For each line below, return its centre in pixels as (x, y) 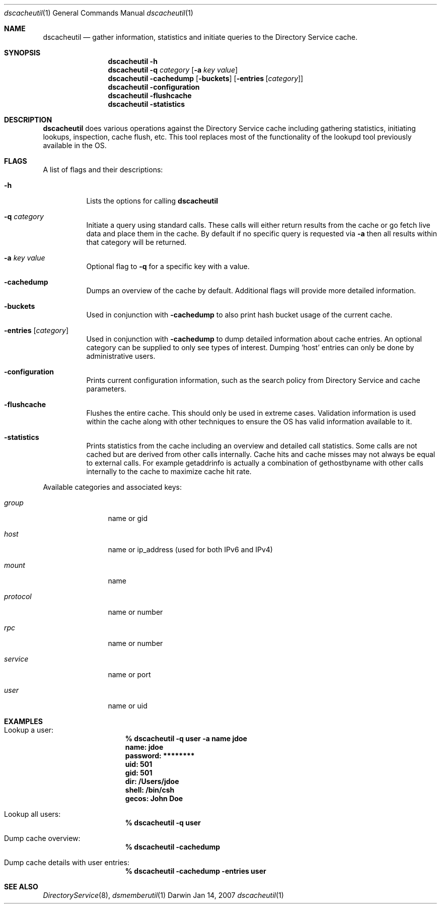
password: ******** (160, 756)
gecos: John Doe (154, 798)
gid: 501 (139, 773)
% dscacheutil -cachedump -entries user (196, 871)
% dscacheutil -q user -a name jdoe (186, 738)
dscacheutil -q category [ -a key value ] (173, 70)
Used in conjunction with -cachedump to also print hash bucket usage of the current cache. (239, 315)
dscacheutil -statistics (146, 104)
